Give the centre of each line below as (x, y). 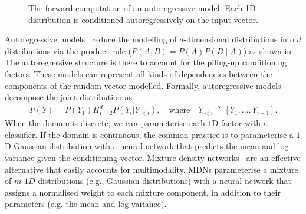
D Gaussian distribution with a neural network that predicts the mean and (140, 146)
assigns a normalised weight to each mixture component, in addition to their (143, 192)
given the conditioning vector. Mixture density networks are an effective (169, 158)
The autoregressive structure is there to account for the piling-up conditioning (146, 62)
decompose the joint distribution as (69, 97)
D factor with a (240, 123)
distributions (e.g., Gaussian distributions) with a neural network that (164, 181)
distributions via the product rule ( (68, 50)
